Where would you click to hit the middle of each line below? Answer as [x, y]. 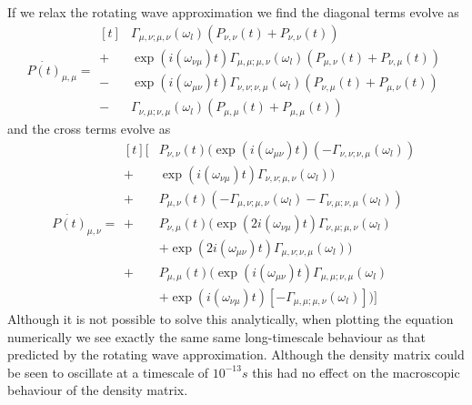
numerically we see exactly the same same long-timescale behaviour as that [217, 336]
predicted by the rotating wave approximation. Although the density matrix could [236, 354]
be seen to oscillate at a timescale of [108, 372]
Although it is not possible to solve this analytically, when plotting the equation [231, 318]
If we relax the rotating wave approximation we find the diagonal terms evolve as [233, 12]
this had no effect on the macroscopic [356, 372]
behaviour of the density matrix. [98, 390]
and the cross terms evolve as [89, 129]
